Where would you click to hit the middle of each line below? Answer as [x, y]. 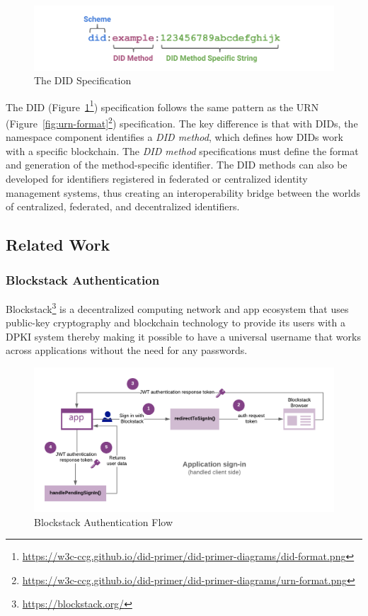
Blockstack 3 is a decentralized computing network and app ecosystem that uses [177, 307]
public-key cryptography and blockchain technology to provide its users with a [176, 323]
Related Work [58, 245]
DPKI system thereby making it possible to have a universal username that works [183, 336]
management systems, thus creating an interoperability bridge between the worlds [183, 192]
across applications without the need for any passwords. [127, 350]
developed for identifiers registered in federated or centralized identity [157, 179]
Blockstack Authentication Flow [104, 521]
